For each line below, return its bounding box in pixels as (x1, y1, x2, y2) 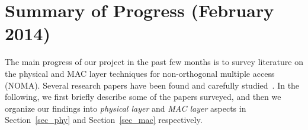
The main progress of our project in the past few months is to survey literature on (5, 56, 303, 68)
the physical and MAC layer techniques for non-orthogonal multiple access (5, 67, 275, 79)
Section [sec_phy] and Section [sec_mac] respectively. (5, 113, 203, 126)
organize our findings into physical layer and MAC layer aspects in (5, 102, 246, 114)
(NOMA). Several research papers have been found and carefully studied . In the (5, 79, 300, 91)
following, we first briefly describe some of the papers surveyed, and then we (5, 90, 281, 103)
